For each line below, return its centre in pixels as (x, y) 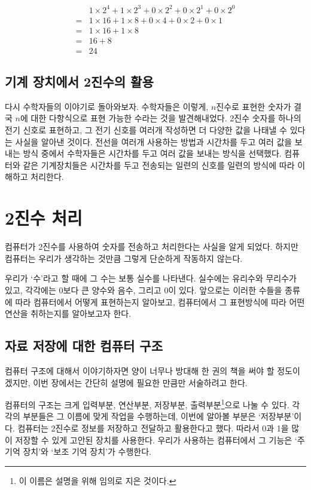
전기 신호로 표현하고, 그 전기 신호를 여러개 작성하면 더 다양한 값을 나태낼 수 (146, 130)
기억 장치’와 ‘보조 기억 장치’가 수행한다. (78, 451)
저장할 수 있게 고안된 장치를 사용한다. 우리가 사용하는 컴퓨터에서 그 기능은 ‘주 (160, 440)
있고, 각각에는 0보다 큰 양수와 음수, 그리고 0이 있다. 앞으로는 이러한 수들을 (144, 290)
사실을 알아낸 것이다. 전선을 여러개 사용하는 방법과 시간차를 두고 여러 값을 (154, 141)
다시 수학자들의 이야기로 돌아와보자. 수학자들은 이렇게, (107, 106)
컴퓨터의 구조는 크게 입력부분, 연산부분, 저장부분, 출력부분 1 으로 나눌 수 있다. (147, 404)
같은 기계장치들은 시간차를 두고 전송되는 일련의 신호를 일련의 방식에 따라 (159, 165)
